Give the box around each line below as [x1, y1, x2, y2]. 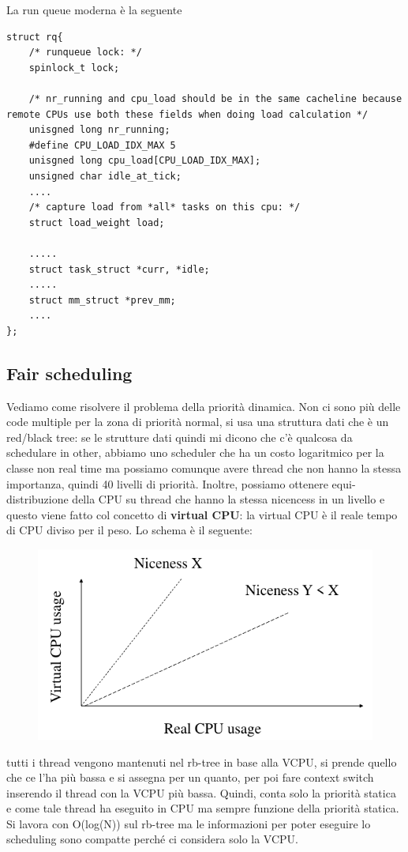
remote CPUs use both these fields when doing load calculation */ [6, 108, 369, 120]
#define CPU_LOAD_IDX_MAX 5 [28, 139, 176, 151]
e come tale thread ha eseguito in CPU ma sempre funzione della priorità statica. [6, 800, 399, 816]
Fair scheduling [6, 360, 133, 385]
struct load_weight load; [28, 217, 165, 228]
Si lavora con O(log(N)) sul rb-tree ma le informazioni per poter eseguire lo [6, 815, 371, 831]
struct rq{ [6, 31, 63, 43]
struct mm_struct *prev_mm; [28, 294, 176, 306]
